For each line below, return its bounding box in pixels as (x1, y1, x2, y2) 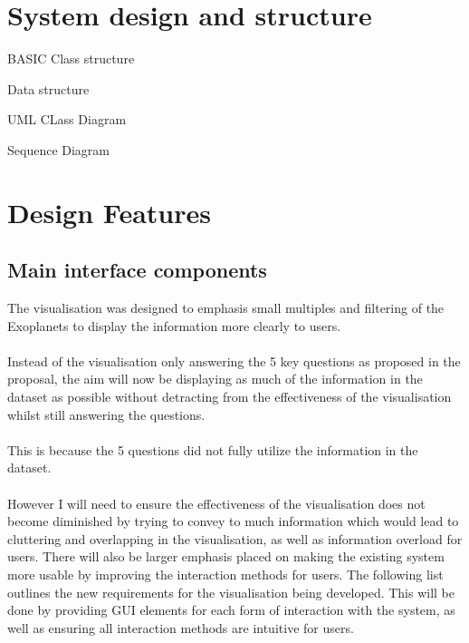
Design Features (7, 193, 211, 230)
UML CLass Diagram (7, 110, 127, 129)
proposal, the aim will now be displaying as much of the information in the (7, 369, 423, 388)
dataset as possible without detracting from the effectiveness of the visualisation (7, 387, 452, 406)
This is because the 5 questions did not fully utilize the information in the (7, 440, 418, 459)
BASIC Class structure (7, 49, 135, 68)
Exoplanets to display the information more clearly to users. (7, 316, 341, 335)
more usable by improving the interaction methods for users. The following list (7, 564, 444, 583)
